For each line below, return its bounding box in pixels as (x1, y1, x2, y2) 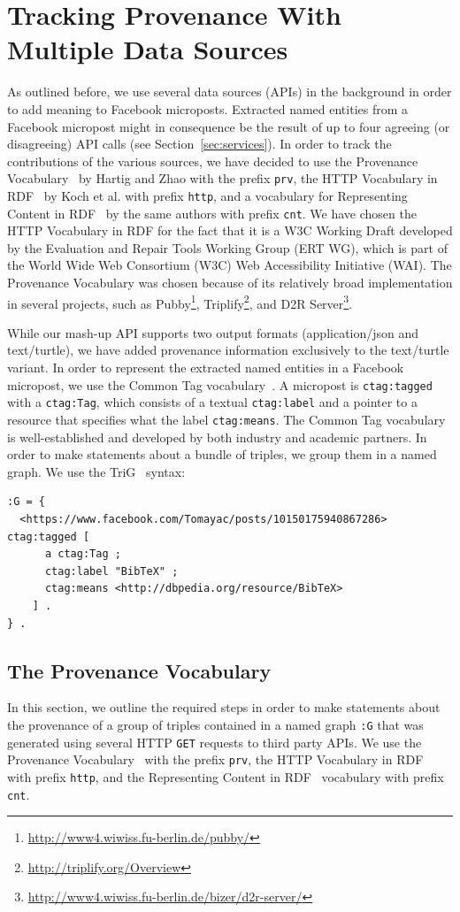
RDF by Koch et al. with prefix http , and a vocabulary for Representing (7, 186, 408, 204)
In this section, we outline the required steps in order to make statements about (7, 698, 441, 717)
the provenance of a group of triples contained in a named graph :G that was (7, 715, 424, 733)
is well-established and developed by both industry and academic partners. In (7, 427, 427, 446)
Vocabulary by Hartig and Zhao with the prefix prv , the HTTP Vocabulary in (7, 169, 438, 188)
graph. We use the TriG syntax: (7, 462, 186, 480)
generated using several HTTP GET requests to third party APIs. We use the (7, 732, 422, 751)
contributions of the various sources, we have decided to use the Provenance (7, 151, 418, 170)
